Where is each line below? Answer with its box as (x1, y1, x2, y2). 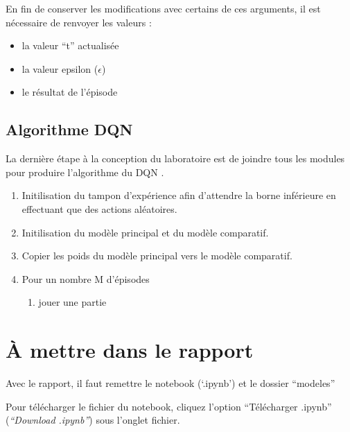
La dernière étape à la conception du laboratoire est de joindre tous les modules (6, 151, 345, 166)
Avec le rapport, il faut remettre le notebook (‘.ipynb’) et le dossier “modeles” (6, 376, 335, 390)
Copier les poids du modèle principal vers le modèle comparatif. (21, 248, 292, 263)
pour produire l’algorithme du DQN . (6, 164, 164, 179)
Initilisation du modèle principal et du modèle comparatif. (21, 225, 269, 239)
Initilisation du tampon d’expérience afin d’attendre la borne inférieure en (21, 188, 336, 202)
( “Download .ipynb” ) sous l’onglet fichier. (6, 413, 180, 427)
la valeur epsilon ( (21, 61, 98, 76)
